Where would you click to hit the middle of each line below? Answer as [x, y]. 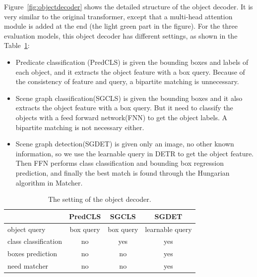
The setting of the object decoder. [99, 199]
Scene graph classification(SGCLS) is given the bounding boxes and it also [129, 98]
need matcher [28, 266]
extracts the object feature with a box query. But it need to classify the [124, 108]
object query [27, 229]
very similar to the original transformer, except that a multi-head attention [118, 16]
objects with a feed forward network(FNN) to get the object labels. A [122, 117]
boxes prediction [32, 254]
